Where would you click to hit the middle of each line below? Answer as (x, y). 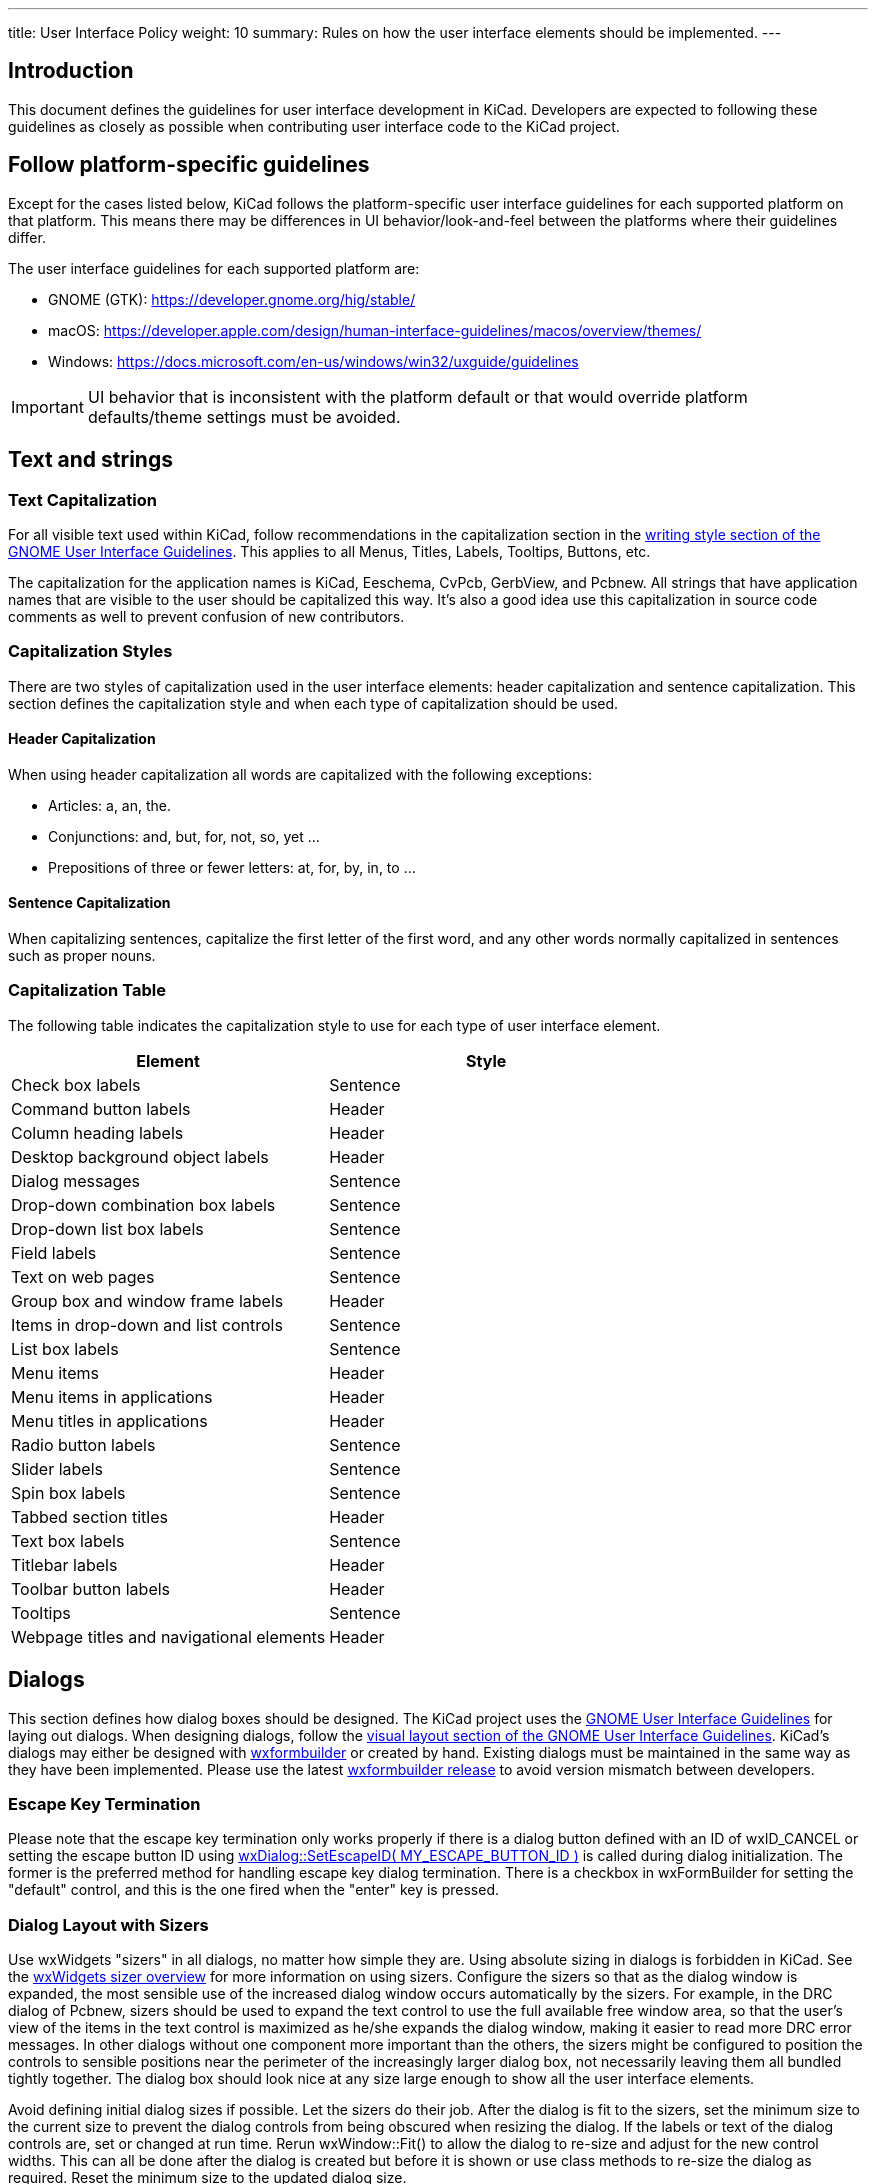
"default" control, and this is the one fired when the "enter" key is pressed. (254, 1890)
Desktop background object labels (140, 1156)
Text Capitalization (82, 499)
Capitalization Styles (90, 651)
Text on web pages (83, 1276)
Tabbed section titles (89, 1516)
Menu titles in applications (109, 1420)
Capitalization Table (87, 990)
